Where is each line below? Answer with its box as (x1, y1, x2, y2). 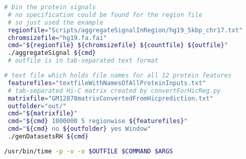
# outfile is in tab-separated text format (8, 57, 158, 65)
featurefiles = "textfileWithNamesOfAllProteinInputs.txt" (8, 79, 206, 87)
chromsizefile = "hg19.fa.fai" (8, 34, 107, 42)
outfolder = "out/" (8, 102, 67, 110)
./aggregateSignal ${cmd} (8, 49, 96, 57)
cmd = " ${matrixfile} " (8, 110, 78, 117)
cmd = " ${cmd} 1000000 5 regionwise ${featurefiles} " (8, 117, 188, 125)
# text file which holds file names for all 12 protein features (4, 72, 232, 79)
